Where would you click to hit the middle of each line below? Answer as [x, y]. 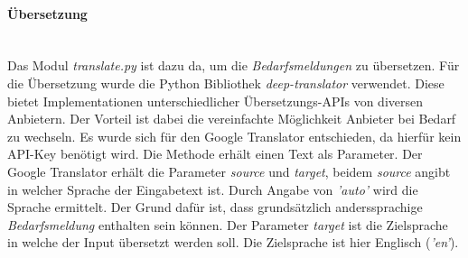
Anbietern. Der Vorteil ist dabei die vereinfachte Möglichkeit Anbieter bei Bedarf [232, 119]
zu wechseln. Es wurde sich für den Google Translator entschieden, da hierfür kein [234, 136]
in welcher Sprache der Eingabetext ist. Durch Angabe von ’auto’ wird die [213, 189]
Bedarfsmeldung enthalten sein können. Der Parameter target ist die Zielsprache [228, 224]
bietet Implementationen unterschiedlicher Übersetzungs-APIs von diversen [215, 101]
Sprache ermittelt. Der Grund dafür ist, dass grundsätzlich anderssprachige [215, 207]
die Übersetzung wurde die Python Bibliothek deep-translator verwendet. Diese [226, 83]
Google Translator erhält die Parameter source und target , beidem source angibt [229, 171]
